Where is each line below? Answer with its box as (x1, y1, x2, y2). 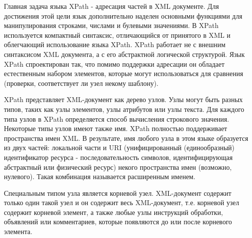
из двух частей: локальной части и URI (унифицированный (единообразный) (4, 142, 235, 153)
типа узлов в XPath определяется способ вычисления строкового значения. (4, 113, 229, 124)
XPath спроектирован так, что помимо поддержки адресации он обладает (4, 58, 225, 69)
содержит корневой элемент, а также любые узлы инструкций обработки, (4, 207, 223, 217)
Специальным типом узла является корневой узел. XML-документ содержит (4, 187, 231, 198)
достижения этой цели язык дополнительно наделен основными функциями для (4, 10, 243, 21)
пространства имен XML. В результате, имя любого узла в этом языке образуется (4, 132, 249, 143)
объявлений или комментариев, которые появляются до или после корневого (4, 216, 232, 227)
